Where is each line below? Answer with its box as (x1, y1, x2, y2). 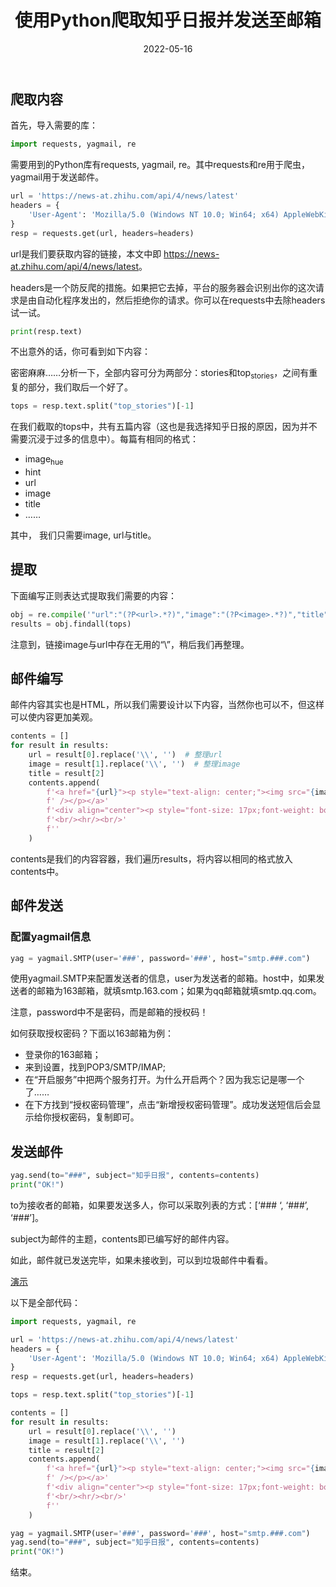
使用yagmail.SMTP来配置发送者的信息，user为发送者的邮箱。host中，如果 (10, 972, 317, 985)
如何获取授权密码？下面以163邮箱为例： (10, 1027, 175, 1040)
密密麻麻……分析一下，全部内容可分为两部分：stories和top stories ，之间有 (10, 367, 310, 381)
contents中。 (10, 865, 65, 877)
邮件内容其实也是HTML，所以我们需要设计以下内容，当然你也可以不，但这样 (10, 699, 325, 711)
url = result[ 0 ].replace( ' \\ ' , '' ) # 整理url (28, 750, 223, 760)
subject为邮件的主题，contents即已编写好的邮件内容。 (10, 1232, 235, 1245)
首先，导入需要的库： (10, 119, 98, 131)
